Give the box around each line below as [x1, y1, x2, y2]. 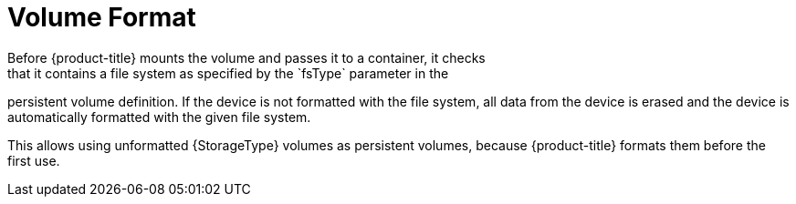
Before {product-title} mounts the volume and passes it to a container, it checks [7, 49, 486, 66]
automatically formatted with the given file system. [7, 108, 311, 125]
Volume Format [7, 2, 196, 33]
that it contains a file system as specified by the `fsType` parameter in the [7, 65, 449, 81]
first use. [7, 152, 60, 168]
